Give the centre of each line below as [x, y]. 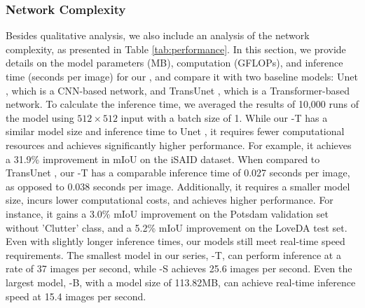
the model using [40, 117]
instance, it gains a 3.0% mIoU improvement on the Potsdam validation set [167, 213]
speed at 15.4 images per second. [76, 296]
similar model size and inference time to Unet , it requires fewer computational [175, 131]
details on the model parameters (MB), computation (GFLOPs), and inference [174, 63]
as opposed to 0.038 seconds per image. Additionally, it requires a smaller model [178, 186]
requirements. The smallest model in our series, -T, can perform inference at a [173, 254]
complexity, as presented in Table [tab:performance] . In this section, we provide [176, 49]
